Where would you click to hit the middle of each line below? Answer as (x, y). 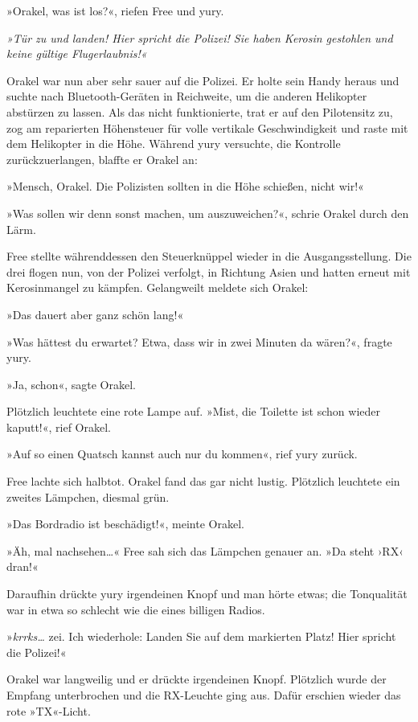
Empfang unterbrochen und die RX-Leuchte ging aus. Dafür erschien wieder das (204, 695)
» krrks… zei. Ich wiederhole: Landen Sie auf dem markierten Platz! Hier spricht (201, 636)
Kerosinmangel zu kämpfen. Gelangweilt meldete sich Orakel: (158, 287)
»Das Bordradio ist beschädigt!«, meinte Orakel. (125, 524)
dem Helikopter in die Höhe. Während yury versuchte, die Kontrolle (174, 144)
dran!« (23, 566)
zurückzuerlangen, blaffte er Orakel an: (102, 159)
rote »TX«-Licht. (49, 710)
